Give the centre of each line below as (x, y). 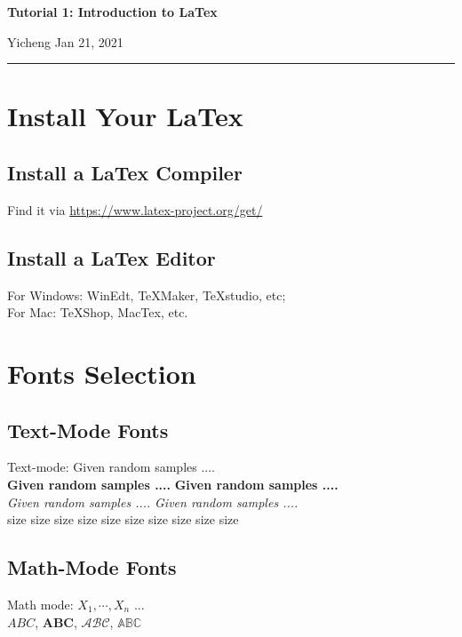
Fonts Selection (102, 373)
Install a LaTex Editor (112, 257)
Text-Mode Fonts (88, 430)
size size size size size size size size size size (123, 519)
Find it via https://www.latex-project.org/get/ (135, 209)
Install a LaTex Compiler (125, 172)
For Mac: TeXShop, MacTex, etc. (98, 312)
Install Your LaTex (125, 116)
